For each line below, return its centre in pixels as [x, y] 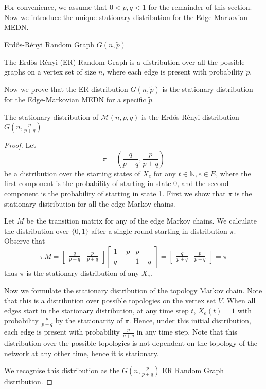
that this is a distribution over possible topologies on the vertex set [110, 300]
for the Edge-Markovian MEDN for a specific [75, 99]
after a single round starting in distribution [159, 230]
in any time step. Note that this [187, 332]
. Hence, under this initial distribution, [190, 320]
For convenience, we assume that [56, 7]
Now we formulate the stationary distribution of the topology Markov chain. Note [133, 290]
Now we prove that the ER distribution [66, 89]
